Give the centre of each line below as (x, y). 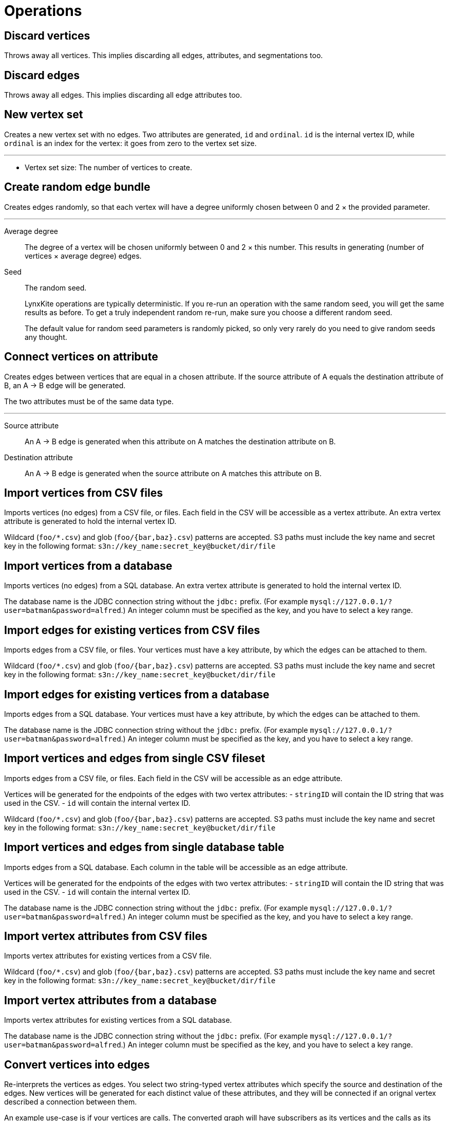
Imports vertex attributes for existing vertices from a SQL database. (118, 1020)
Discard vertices (47, 35)
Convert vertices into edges (77, 1064)
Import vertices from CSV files (84, 493)
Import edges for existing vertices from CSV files (132, 630)
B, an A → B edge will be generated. (65, 385)
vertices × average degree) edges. (83, 256)
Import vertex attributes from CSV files (106, 936)
